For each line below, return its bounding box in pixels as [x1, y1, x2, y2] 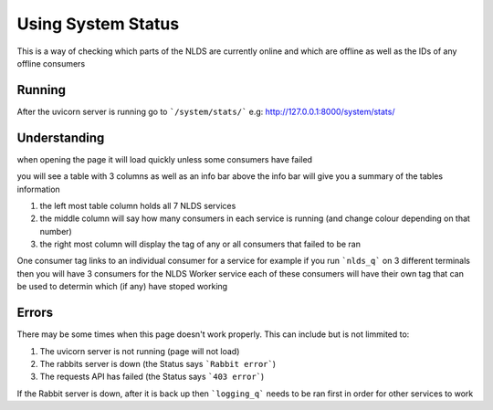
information [16, 184, 61, 194]
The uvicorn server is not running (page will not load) [39, 345, 240, 356]
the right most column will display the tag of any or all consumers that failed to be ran [39, 238, 361, 250]
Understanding [16, 130, 105, 145]
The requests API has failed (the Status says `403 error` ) [39, 371, 265, 383]
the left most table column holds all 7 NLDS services [39, 200, 236, 211]
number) [39, 226, 72, 237]
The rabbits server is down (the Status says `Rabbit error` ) [39, 358, 277, 369]
